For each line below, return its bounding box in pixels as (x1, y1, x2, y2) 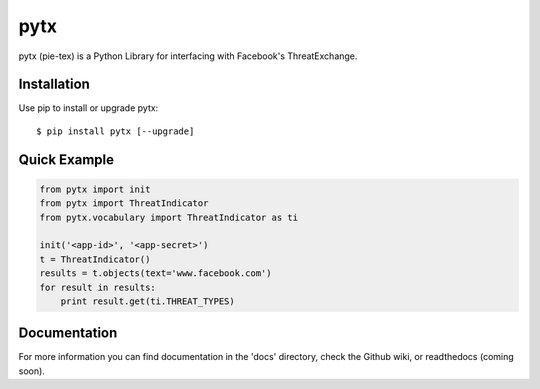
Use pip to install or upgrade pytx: (18, 102, 159, 114)
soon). (18, 365, 45, 377)
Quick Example (18, 151, 115, 168)
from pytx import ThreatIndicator (39, 198, 209, 209)
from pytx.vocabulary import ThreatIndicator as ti (39, 211, 299, 223)
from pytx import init (39, 183, 151, 195)
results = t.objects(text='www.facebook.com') (39, 268, 272, 279)
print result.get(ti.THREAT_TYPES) (60, 295, 235, 307)
